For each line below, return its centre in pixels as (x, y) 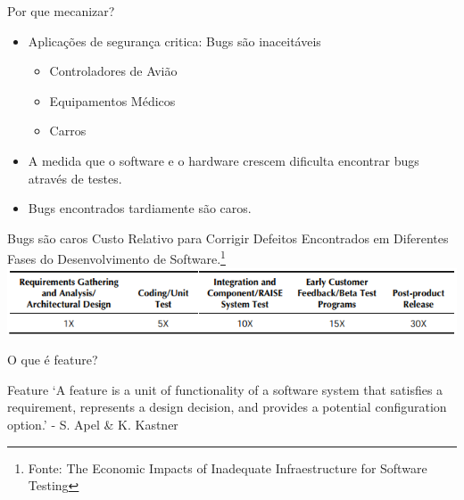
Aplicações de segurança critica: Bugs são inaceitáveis (174, 41)
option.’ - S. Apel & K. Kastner (93, 424)
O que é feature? (53, 360)
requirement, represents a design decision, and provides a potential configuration (227, 407)
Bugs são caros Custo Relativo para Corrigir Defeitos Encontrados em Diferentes (228, 238)
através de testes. (75, 178)
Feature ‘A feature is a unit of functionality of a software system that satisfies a (225, 389)
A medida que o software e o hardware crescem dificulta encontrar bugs (224, 160)
